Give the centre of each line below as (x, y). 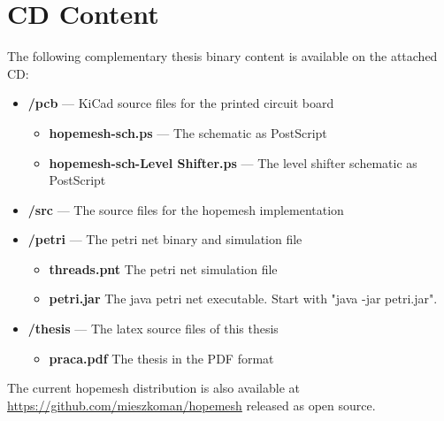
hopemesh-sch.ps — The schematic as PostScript (188, 132)
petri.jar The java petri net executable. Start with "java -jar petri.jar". (243, 299)
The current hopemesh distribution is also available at (153, 388)
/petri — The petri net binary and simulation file (165, 239)
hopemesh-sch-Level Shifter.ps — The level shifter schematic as (233, 162)
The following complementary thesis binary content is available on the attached (222, 56)
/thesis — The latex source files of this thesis (153, 329)
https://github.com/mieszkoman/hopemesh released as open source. (191, 405)
